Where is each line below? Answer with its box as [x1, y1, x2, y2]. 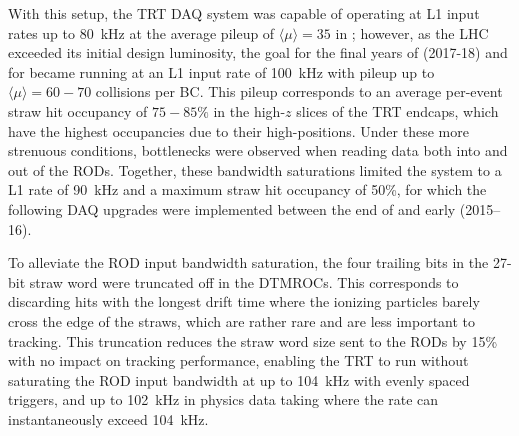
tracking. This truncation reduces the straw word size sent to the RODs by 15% [8, 330, 498, 351]
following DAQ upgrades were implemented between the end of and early [8, 198, 456, 219]
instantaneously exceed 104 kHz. [8, 408, 209, 429]
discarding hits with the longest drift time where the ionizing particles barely [8, 291, 480, 312]
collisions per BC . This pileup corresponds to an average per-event [95, 81, 503, 102]
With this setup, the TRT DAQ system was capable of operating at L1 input [8, 3, 480, 23]
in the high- [213, 100, 286, 121]
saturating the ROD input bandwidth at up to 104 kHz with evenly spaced [8, 369, 470, 390]
